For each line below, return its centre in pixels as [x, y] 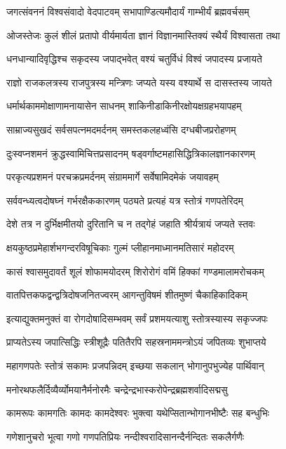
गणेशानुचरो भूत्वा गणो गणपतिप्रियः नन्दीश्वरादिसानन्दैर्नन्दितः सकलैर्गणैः [125, 436]
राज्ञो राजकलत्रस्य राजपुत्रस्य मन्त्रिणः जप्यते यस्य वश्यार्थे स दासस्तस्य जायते [139, 82]
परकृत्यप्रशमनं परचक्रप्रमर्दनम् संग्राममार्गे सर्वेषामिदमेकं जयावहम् [113, 177]
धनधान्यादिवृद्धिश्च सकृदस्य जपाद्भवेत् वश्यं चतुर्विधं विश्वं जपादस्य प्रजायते [134, 59]
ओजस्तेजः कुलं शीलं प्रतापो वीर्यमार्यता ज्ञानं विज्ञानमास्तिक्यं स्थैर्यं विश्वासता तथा [143, 35]
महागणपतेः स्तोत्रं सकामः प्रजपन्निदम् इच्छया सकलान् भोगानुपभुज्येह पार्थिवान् [135, 365]
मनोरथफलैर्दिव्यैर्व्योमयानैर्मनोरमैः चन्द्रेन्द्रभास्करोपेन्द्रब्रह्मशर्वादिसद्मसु [117, 389]
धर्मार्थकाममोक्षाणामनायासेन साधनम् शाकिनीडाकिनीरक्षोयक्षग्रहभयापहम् [124, 106]
